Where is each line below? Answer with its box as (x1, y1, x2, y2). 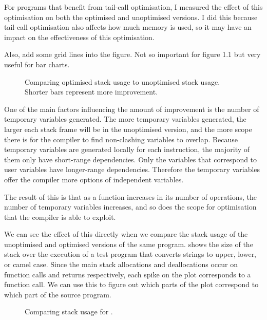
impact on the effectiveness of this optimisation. (4, 31, 155, 42)
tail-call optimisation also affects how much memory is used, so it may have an (4, 22, 252, 32)
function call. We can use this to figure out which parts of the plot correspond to (4, 279, 259, 290)
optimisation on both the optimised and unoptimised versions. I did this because (4, 11, 258, 22)
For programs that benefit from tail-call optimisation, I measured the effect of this (4, 2, 263, 12)
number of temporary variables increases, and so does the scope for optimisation (4, 201, 257, 212)
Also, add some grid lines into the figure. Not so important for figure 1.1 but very (4, 49, 261, 60)
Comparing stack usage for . (25, 306, 113, 317)
